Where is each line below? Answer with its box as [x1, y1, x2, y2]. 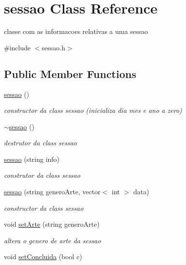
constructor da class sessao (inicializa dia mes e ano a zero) [4, 105, 182, 115]
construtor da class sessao [4, 170, 81, 180]
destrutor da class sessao [4, 138, 77, 148]
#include [4, 42, 31, 52]
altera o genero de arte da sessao [4, 235, 101, 245]
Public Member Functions [4, 66, 136, 81]
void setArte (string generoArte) [4, 219, 100, 229]
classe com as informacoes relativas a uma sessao [4, 26, 148, 36]
